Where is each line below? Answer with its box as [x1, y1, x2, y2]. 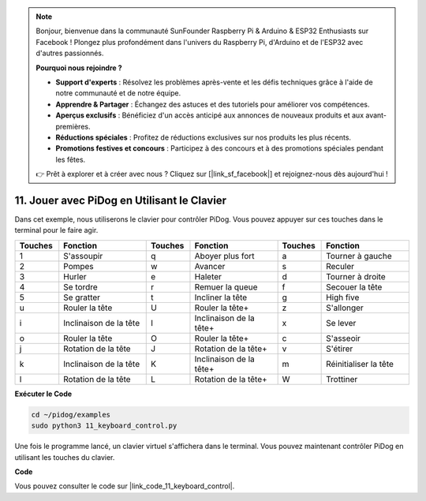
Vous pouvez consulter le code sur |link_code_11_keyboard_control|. [14, 481, 235, 491]
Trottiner [326, 373, 358, 384]
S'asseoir [326, 332, 361, 343]
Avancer [194, 260, 226, 271]
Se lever [326, 317, 357, 328]
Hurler [63, 271, 87, 282]
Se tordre [63, 281, 98, 292]
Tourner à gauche [326, 250, 392, 261]
